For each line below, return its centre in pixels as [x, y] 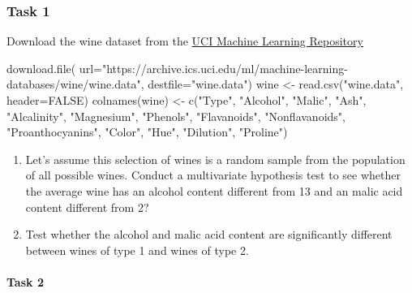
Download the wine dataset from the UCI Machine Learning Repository [185, 41]
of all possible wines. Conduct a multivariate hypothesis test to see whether [213, 175]
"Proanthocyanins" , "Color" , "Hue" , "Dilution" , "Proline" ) [147, 132]
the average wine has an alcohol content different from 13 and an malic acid [214, 190]
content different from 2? [87, 207]
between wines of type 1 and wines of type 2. [137, 250]
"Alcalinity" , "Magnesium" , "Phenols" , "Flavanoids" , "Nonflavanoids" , [176, 116]
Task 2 [25, 281]
